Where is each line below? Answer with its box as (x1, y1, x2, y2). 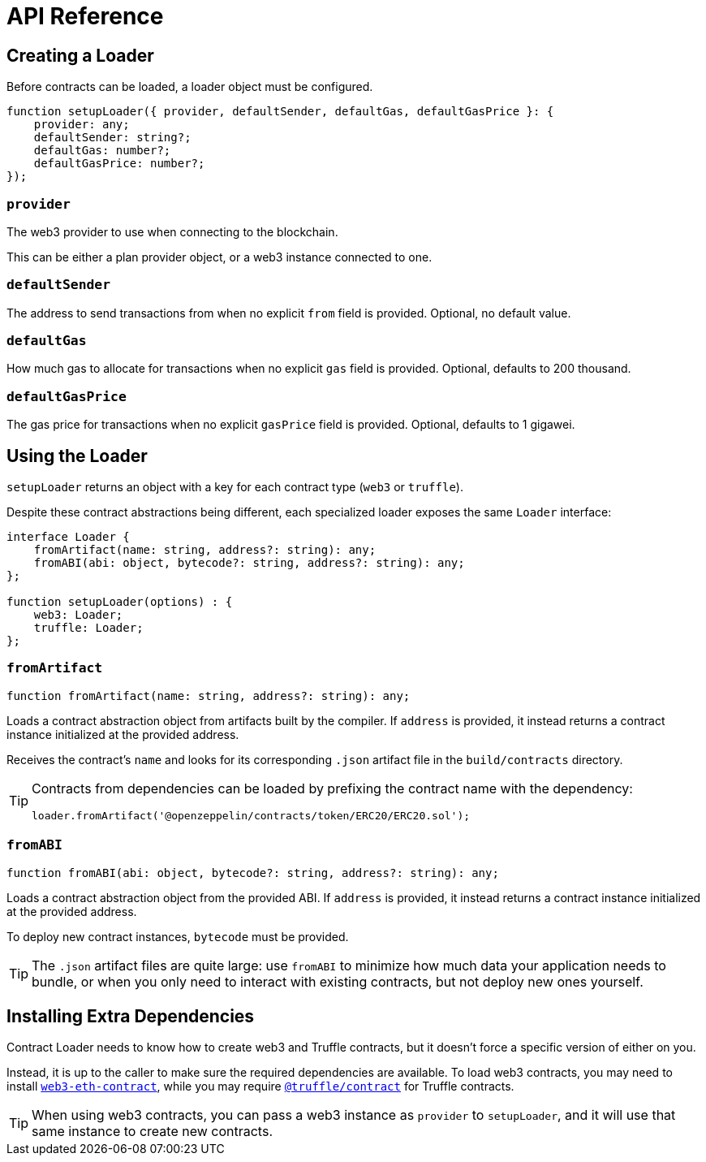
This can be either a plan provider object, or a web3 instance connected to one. (6, 249, 433, 264)
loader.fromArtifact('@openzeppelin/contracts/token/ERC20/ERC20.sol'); (32, 809, 471, 822)
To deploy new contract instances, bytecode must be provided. (6, 929, 349, 944)
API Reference (6, 2, 164, 30)
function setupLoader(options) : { (6, 595, 233, 609)
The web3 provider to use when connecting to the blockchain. (6, 224, 338, 239)
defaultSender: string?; (33, 131, 192, 145)
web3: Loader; (33, 608, 123, 622)
